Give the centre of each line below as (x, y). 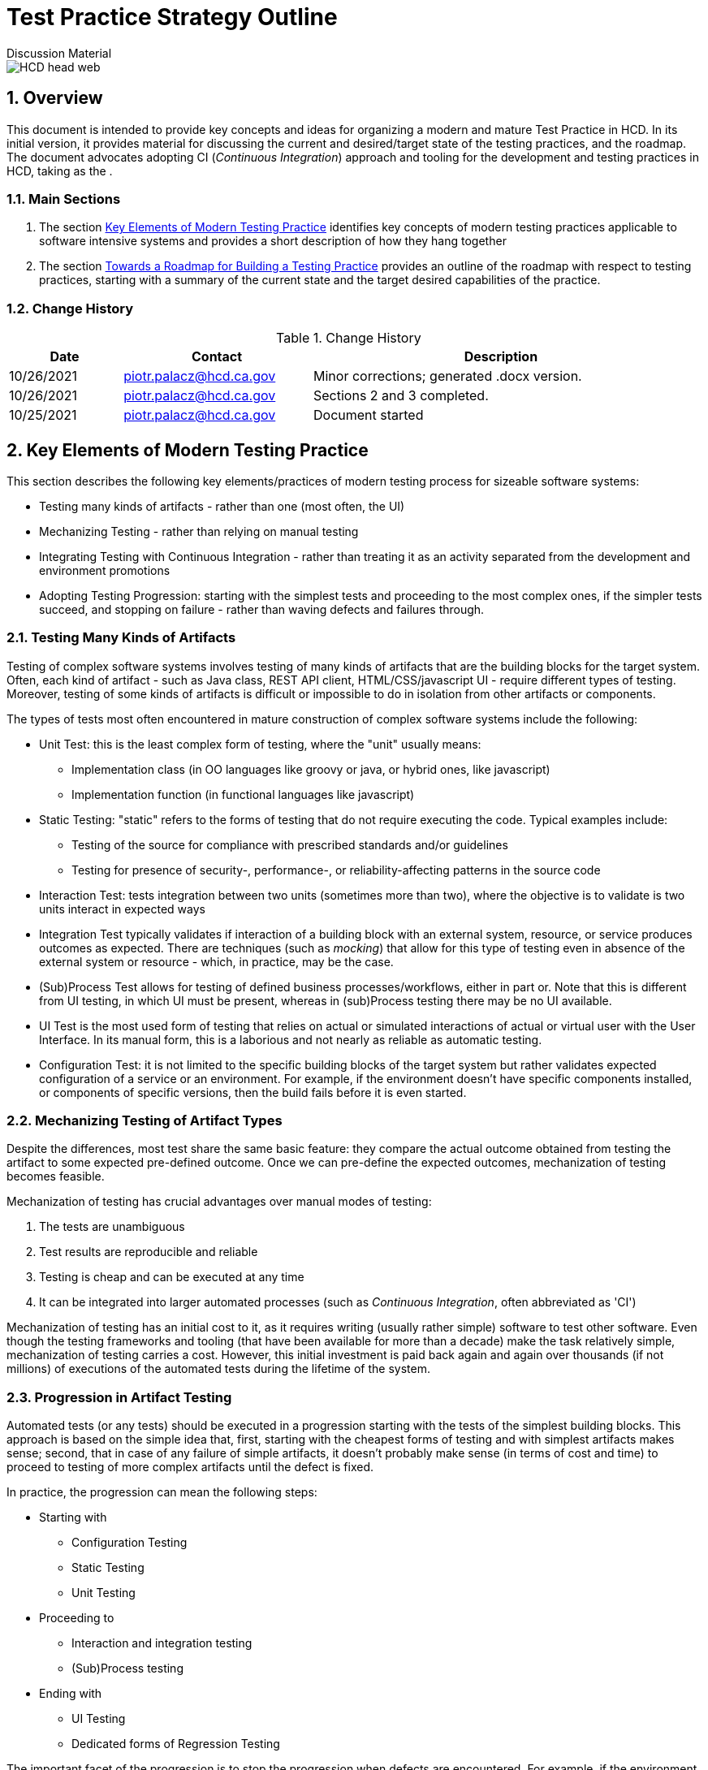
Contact (217, 357)
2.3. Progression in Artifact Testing (119, 1397)
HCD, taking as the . (60, 171)
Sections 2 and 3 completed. (401, 396)
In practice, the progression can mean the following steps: (162, 1492)
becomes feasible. (56, 1176)
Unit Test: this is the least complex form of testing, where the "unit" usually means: (260, 744)
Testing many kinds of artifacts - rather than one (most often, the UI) (222, 506)
